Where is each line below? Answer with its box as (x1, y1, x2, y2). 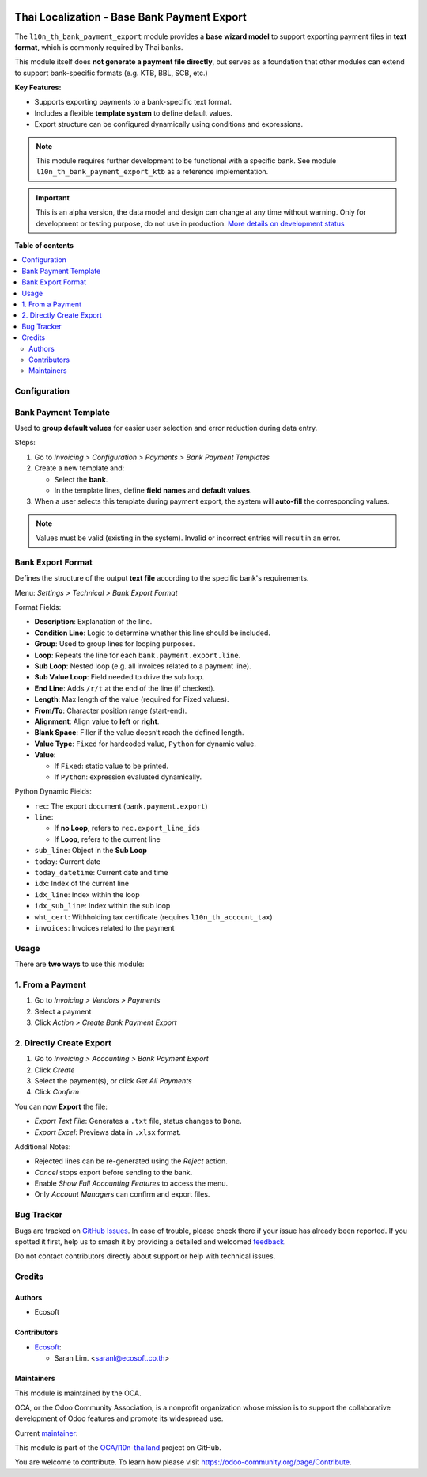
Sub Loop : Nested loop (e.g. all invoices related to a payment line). (34, 661, 252, 671)
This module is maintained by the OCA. (14, 1388, 142, 1398)
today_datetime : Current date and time (34, 868, 168, 877)
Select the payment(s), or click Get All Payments (34, 1075, 193, 1085)
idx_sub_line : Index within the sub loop (34, 901, 171, 911)
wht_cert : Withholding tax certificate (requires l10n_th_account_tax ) (34, 912, 273, 922)
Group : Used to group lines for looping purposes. (34, 639, 195, 649)
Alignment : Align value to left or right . (34, 717, 160, 726)
